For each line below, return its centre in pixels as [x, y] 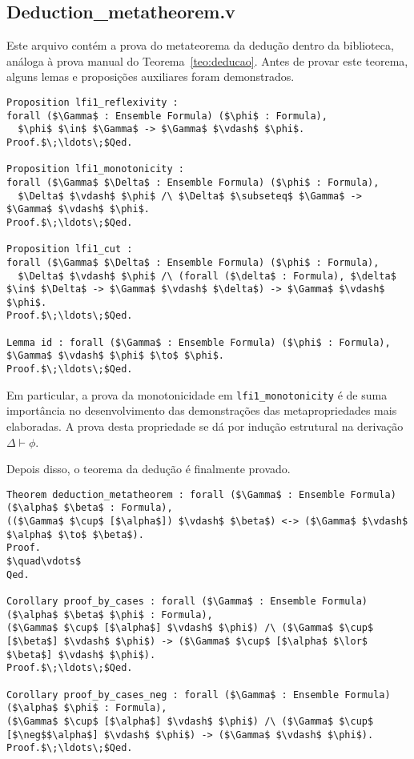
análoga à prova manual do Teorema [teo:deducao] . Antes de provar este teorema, [207, 60]
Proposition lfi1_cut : [70, 249]
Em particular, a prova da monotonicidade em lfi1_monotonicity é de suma [197, 394]
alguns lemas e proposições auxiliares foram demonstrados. [151, 76]
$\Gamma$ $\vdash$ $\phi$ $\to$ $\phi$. [116, 356]
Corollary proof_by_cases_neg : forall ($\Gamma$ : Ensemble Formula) [199, 695]
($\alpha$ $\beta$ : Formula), [90, 508]
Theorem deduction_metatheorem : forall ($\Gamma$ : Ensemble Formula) [201, 494]
